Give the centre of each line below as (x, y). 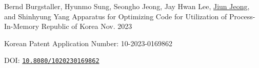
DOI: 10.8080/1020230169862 (52, 60)
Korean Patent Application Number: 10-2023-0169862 (88, 43)
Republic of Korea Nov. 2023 (87, 26)
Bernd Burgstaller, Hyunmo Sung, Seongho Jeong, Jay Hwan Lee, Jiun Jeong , (127, 6)
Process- (242, 16)
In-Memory (22, 26)
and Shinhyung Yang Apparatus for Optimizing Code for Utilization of (116, 16)
